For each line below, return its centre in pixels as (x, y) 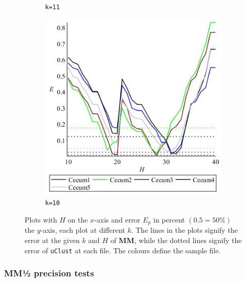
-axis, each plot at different (83, 230)
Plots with (41, 219)
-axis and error (117, 219)
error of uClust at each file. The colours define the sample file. (123, 250)
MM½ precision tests (49, 273)
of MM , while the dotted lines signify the (176, 240)
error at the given (52, 240)
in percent (169, 219)
